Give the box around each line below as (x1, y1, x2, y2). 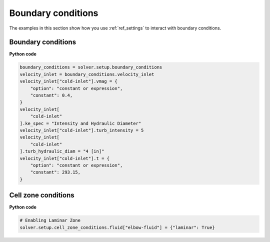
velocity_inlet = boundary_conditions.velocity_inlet (19, 71, 154, 77)
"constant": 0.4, (30, 92, 73, 98)
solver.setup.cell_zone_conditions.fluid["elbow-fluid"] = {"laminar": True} (19, 224, 215, 230)
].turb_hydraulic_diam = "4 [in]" (19, 148, 104, 154)
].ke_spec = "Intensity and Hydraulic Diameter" (19, 120, 141, 126)
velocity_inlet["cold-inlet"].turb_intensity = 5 (19, 127, 144, 133)
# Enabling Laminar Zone (19, 217, 81, 223)
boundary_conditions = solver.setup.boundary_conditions (19, 64, 162, 70)
